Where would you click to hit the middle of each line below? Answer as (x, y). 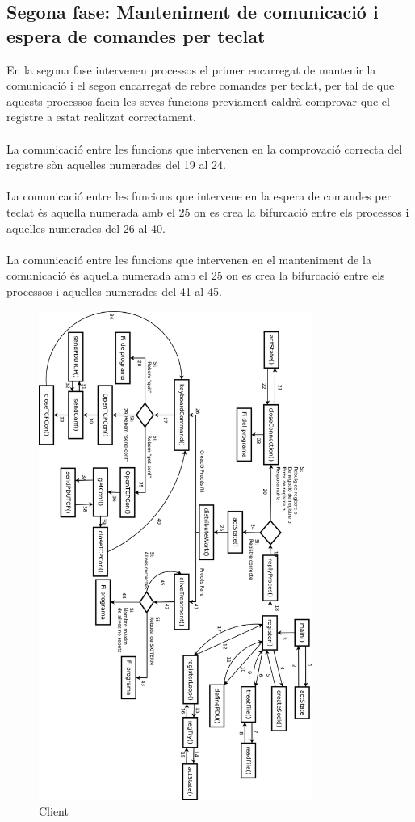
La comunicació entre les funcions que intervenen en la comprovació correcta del (205, 148)
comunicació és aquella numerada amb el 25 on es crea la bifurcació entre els (196, 275)
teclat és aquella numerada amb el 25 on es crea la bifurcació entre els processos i (208, 211)
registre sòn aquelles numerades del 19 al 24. (116, 164)
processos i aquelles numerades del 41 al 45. (114, 291)
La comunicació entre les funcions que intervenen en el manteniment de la (189, 259)
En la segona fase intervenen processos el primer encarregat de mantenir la (191, 69)
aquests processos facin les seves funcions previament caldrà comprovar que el (198, 101)
